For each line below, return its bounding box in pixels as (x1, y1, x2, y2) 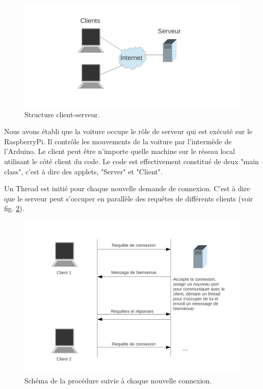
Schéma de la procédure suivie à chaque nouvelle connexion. (24, 375, 212, 385)
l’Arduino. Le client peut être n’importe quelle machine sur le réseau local (4, 146, 235, 157)
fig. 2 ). (4, 203, 24, 214)
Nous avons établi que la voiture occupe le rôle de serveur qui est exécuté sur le (4, 126, 253, 137)
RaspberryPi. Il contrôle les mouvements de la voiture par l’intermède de (4, 136, 232, 146)
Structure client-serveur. (24, 109, 100, 119)
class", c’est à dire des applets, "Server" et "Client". (4, 166, 163, 176)
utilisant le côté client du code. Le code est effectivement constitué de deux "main (4, 156, 259, 167)
